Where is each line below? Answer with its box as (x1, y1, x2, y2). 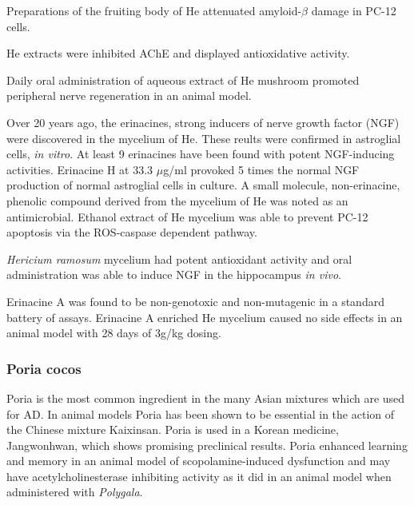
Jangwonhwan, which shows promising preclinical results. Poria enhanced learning (6, 436, 408, 453)
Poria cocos (6, 358, 82, 378)
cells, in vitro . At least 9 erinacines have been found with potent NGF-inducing (6, 145, 395, 162)
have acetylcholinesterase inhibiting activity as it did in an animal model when (6, 467, 392, 484)
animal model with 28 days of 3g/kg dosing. (6, 324, 221, 341)
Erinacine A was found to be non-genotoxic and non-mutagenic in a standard (6, 292, 384, 309)
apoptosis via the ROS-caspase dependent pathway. (6, 224, 257, 241)
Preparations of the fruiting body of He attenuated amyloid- (6, 2, 302, 18)
